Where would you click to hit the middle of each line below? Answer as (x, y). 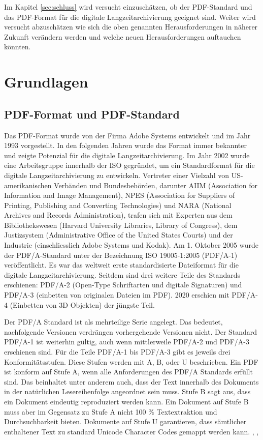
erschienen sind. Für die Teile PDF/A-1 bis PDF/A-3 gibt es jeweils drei (117, 352)
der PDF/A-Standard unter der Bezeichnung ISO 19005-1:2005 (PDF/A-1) (121, 255)
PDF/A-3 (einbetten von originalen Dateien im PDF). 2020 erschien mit (117, 295)
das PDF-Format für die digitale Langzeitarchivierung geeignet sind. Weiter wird (130, 17)
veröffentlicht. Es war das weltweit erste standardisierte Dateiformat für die (121, 265)
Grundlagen (46, 82)
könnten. (18, 47)
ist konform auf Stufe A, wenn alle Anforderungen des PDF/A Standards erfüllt (128, 372)
